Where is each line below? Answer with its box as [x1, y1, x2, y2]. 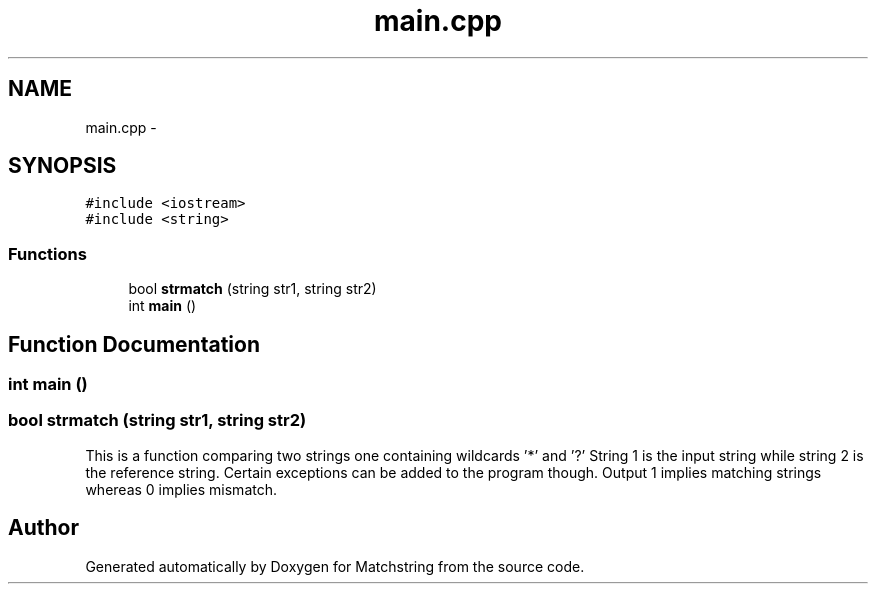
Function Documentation [8, 331, 260, 357]
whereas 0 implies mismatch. [85, 480, 278, 498]
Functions [8, 243, 87, 264]
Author [8, 515, 79, 541]
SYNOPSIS [8, 153, 117, 179]
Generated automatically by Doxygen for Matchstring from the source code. [85, 557, 585, 575]
